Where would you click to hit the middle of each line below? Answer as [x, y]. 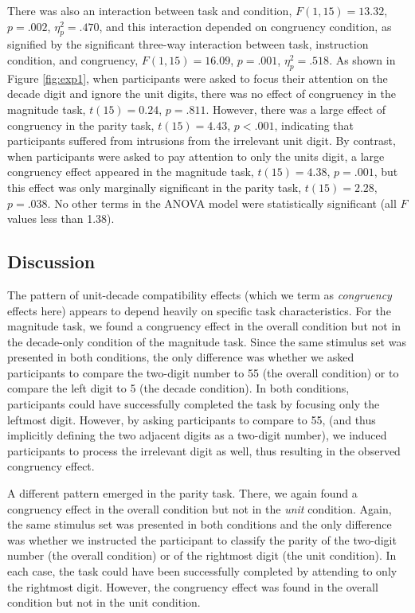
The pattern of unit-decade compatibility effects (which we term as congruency [200, 294]
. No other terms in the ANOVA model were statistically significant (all [222, 203]
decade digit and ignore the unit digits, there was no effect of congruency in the [202, 94]
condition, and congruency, [73, 59]
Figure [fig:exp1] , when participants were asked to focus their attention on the [198, 78]
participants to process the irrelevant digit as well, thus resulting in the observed [204, 450]
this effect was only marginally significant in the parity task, [155, 187]
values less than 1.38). [61, 219]
